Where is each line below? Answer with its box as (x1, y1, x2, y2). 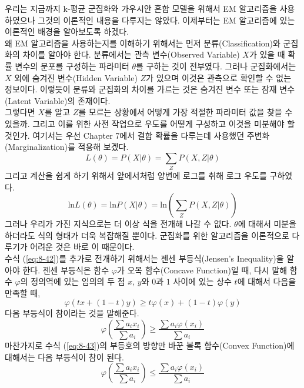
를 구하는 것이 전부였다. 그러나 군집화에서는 (136, 59, 296, 72)
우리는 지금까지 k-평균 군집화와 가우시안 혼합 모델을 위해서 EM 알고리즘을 (5, 2, 277, 14)
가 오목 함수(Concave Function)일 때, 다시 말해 (116, 263, 288, 276)
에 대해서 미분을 (238, 218, 297, 230)
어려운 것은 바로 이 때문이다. (30, 240, 135, 253)
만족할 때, (5, 286, 41, 299)
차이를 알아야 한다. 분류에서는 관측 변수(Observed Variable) (22, 48, 240, 61)
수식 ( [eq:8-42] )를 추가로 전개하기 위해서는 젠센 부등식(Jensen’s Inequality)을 (5, 252, 284, 265)
